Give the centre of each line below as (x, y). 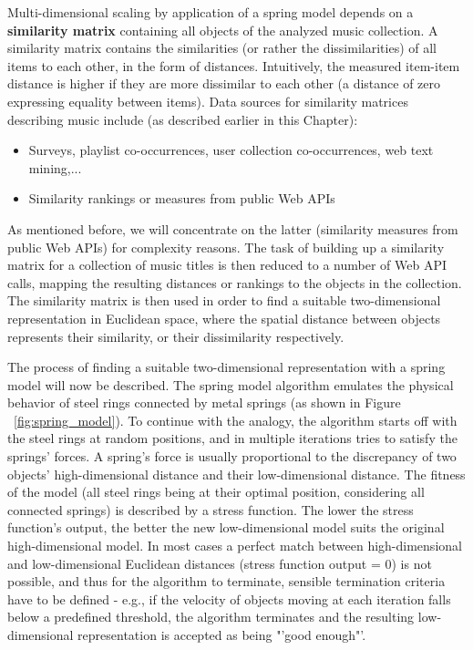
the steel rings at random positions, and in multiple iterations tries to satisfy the (232, 438)
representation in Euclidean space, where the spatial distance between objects (224, 318)
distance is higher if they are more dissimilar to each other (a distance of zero (224, 83)
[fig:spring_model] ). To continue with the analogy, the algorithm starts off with (236, 420)
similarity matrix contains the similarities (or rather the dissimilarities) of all (222, 48)
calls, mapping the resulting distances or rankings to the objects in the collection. (235, 282)
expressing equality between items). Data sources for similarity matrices (208, 101)
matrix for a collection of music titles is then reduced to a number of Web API (227, 265)
